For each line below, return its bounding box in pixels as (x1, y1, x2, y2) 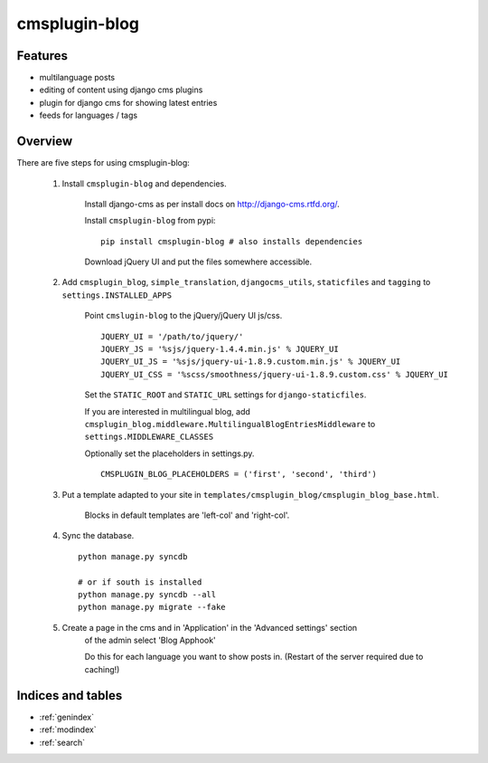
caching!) (84, 663, 120, 674)
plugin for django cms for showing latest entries (39, 97, 218, 108)
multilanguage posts (39, 72, 116, 83)
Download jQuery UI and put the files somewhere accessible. (84, 256, 312, 267)
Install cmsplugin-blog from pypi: (84, 215, 216, 226)
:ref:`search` (39, 737, 86, 748)
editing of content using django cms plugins (39, 84, 203, 95)
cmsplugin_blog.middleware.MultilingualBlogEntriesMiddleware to (84, 419, 376, 429)
